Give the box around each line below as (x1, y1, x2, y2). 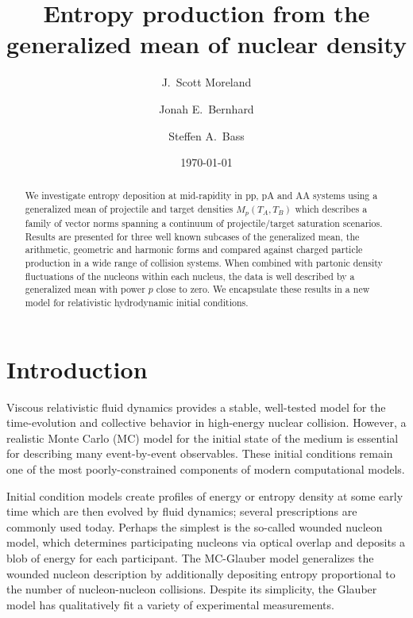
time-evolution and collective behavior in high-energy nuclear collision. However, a (6, 414, 407, 431)
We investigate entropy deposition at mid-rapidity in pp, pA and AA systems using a (25, 189, 378, 202)
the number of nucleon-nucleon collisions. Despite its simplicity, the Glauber (6, 581, 377, 597)
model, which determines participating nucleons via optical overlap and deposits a (6, 534, 406, 551)
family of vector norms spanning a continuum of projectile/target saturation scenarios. (25, 217, 383, 230)
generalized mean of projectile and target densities (25, 202, 234, 216)
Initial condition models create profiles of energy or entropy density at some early (6, 487, 403, 504)
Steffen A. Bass (168, 127, 245, 144)
